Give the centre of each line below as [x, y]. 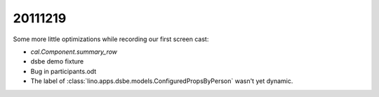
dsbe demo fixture [57, 61]
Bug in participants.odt [64, 71]
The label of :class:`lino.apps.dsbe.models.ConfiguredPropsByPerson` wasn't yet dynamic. [162, 81]
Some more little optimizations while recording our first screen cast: [111, 39]
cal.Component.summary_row [74, 52]
